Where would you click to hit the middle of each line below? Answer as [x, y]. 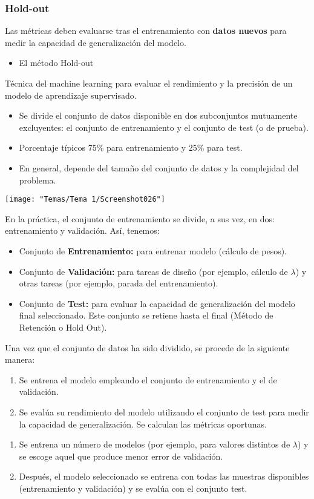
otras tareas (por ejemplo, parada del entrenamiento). [119, 283]
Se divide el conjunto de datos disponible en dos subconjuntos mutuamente [158, 115]
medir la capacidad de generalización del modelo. [96, 42]
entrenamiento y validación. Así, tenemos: [82, 230]
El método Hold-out [56, 63]
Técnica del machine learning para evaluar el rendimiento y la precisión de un [149, 83]
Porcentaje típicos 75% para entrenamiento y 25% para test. [131, 147]
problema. [38, 180]
